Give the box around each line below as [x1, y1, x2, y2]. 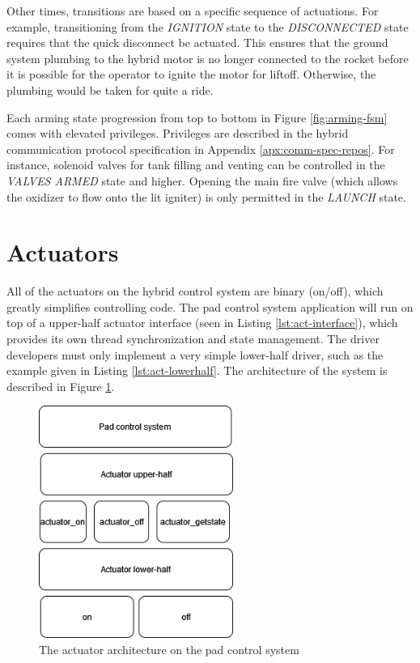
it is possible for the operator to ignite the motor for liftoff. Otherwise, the [6, 66, 376, 83]
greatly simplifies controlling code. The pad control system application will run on [6, 298, 414, 315]
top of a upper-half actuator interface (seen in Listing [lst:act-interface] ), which [6, 314, 398, 331]
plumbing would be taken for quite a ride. [6, 81, 214, 98]
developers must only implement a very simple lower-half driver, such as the [6, 346, 384, 363]
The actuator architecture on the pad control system [39, 640, 299, 657]
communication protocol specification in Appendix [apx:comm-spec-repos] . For [6, 140, 395, 157]
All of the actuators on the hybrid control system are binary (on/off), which [6, 283, 384, 300]
